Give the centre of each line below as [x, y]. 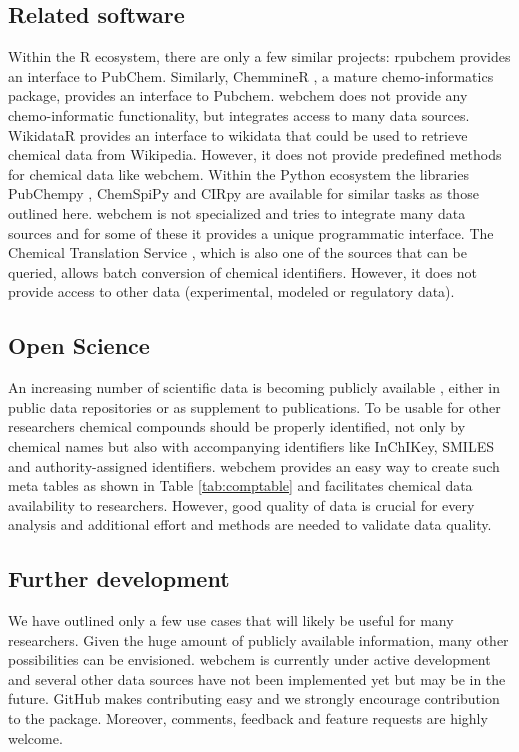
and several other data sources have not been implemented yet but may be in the [257, 678]
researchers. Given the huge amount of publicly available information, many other [258, 639]
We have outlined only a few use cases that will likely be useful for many [231, 620]
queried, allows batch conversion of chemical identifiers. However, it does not [243, 271]
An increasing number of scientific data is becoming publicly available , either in [254, 387]
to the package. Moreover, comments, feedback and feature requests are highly [248, 718]
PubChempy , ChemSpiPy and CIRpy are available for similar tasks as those [243, 193]
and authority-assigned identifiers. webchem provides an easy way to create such [254, 465]
